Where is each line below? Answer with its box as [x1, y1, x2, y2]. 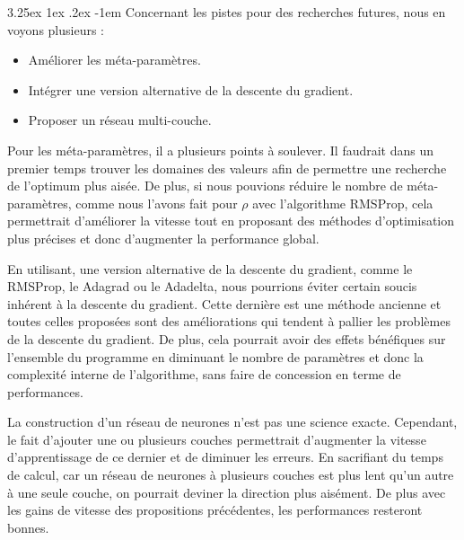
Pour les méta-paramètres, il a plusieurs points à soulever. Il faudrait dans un [7, 140, 434, 159]
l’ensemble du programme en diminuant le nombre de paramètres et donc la [7, 347, 424, 366]
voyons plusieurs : [7, 20, 104, 39]
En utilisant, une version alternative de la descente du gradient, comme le [7, 259, 413, 278]
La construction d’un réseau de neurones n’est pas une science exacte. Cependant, [7, 412, 458, 431]
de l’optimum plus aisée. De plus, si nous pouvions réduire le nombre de [7, 176, 403, 195]
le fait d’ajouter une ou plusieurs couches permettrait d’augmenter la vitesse [7, 429, 426, 448]
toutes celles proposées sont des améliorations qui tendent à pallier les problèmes [7, 312, 451, 331]
